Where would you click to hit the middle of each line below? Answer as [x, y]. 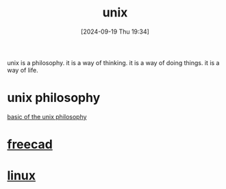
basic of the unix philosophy [47, 116]
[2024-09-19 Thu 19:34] [115, 32]
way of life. [23, 70]
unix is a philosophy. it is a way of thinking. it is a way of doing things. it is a [113, 62]
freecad [30, 144]
